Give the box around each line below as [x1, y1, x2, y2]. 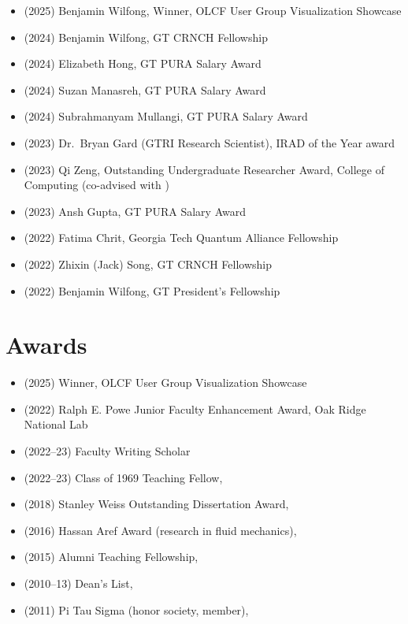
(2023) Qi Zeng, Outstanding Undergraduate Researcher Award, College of [24, 161, 384, 177]
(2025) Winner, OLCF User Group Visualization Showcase [24, 374, 307, 391]
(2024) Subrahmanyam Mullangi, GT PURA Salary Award [24, 108, 308, 124]
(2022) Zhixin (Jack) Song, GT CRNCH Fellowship [24, 255, 273, 272]
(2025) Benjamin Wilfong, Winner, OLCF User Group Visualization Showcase [24, 2, 402, 18]
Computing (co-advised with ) [24, 176, 169, 193]
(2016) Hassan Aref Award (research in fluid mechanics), [24, 522, 297, 538]
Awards [6, 329, 87, 361]
